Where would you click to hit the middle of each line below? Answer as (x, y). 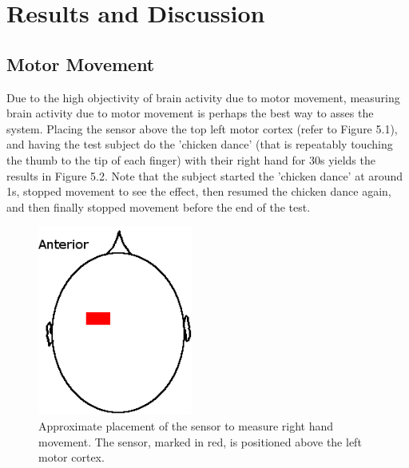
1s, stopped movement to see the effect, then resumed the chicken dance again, (199, 191)
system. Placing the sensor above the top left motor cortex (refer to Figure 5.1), (202, 128)
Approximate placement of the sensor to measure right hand (186, 426)
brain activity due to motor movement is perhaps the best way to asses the (190, 113)
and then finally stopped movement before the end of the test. (159, 206)
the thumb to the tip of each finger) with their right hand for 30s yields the (191, 159)
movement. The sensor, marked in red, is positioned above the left (200, 441)
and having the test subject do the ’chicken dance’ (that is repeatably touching (200, 144)
